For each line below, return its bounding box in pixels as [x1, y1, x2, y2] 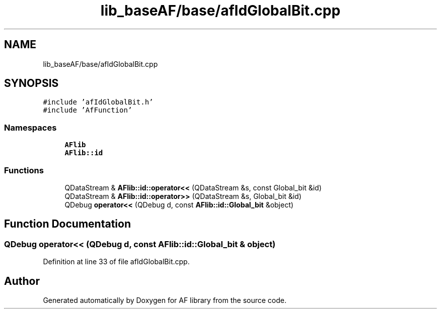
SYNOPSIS [4, 77, 59, 90]
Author [4, 274, 40, 287]
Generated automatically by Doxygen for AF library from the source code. [43, 296, 287, 304]
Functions [4, 165, 44, 175]
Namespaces [4, 122, 57, 133]
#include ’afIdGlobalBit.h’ [43, 98, 154, 107]
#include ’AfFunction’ [43, 106, 132, 115]
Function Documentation [4, 218, 131, 231]
